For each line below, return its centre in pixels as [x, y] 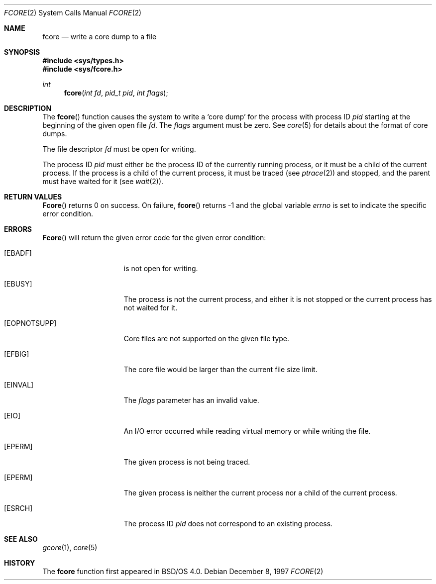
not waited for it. [151, 308]
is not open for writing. [161, 268]
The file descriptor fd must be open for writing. [119, 149]
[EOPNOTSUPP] [30, 323]
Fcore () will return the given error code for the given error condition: [154, 238]
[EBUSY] [18, 284]
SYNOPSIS [22, 52]
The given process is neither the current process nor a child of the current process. [260, 493]
